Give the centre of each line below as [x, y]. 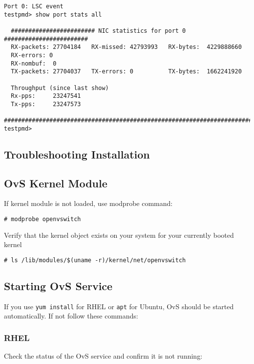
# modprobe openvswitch [42, 219]
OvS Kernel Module [56, 183]
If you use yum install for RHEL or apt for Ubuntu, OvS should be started [119, 306]
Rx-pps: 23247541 [46, 96]
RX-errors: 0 [32, 55]
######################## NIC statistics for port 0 [98, 31]
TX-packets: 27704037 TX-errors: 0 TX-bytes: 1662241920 [126, 72]
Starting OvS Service [58, 285]
